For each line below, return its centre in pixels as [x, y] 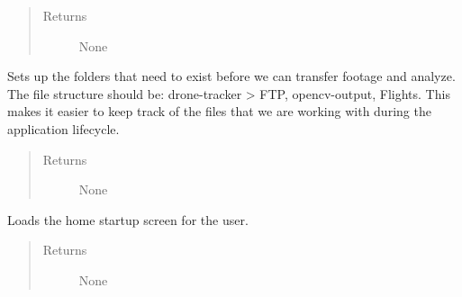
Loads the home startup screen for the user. [128, 219]
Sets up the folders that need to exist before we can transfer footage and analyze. [231, 76]
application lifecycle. [63, 128]
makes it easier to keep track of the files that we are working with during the [219, 111]
